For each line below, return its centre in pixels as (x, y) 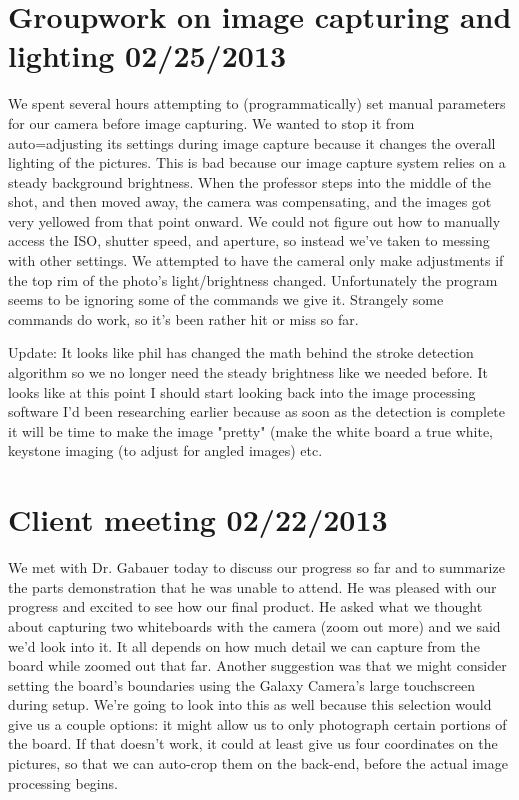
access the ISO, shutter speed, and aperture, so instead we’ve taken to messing (249, 240)
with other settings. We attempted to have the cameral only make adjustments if (256, 260)
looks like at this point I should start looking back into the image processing (242, 391)
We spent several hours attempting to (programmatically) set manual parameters (257, 103)
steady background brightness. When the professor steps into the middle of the (249, 181)
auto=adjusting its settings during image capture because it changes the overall (252, 142)
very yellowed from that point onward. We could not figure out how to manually (254, 220)
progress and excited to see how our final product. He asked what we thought (245, 606)
